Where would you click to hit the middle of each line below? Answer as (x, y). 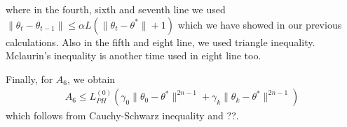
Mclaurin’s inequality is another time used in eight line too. (134, 55)
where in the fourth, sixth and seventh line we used (116, 9)
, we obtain (91, 79)
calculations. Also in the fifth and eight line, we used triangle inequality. (161, 42)
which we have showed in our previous (260, 24)
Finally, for (29, 79)
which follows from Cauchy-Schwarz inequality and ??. (122, 115)
